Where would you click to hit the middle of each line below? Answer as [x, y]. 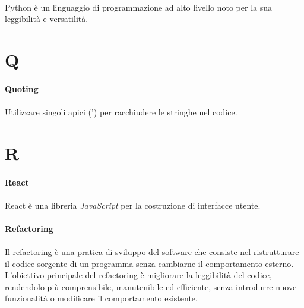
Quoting [22, 88]
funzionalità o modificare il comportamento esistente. [101, 298]
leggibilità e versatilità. [47, 19]
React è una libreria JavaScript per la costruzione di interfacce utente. [133, 205]
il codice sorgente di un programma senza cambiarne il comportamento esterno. [149, 263]
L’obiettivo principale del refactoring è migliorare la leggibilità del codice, [138, 275]
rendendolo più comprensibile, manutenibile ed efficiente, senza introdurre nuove [151, 286]
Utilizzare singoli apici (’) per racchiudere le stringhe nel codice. [121, 111]
